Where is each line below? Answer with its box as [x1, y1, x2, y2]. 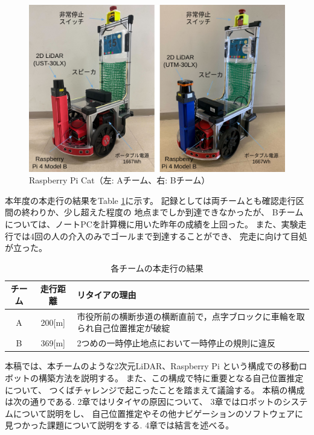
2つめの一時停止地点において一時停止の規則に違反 [77, 337, 275, 349]
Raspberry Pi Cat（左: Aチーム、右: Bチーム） [29, 174, 210, 186]
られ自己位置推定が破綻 [77, 322, 170, 334]
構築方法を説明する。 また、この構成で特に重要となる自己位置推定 [38, 371, 304, 384]
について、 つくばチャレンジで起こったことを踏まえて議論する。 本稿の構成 [5, 383, 305, 396]
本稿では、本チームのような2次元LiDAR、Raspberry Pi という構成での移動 [5, 360, 299, 372]
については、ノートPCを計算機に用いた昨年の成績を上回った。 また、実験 [5, 217, 298, 230]
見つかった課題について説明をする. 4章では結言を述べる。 [5, 419, 234, 431]
